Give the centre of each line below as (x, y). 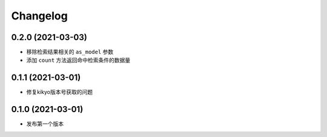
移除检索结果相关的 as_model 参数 (70, 52)
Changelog (39, 16)
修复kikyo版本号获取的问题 (60, 92)
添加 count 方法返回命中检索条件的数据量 (78, 60)
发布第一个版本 (45, 124)
